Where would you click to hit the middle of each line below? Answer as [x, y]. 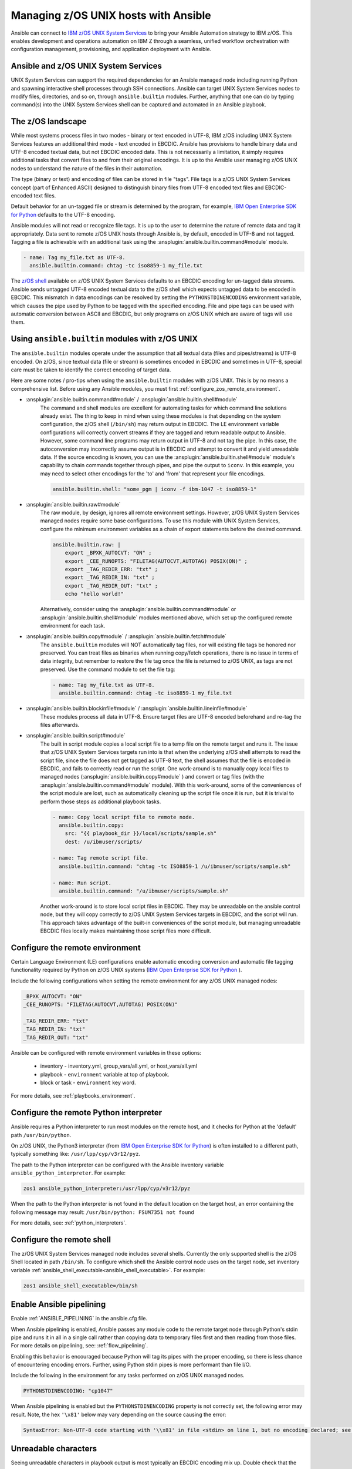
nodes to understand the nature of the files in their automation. [87, 168]
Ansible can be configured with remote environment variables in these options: [106, 1052]
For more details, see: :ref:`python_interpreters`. [69, 1223]
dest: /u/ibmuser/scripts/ [104, 841]
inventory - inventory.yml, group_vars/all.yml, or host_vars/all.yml [119, 1066]
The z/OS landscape [49, 121]
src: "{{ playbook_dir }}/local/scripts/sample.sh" [141, 834]
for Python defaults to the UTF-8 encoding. [63, 214]
